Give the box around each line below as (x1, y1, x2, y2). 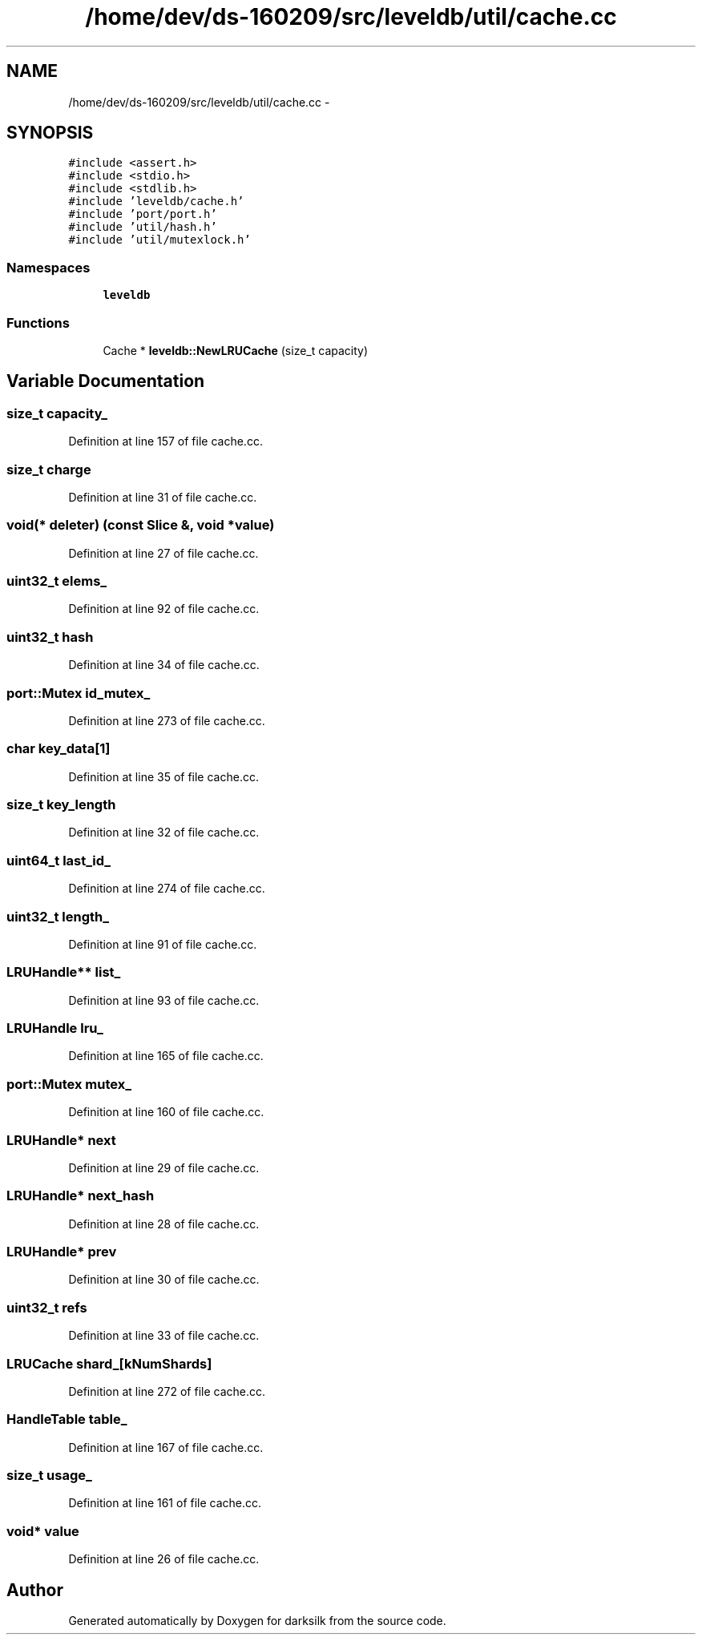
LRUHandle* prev (6, 1244, 117, 1260)
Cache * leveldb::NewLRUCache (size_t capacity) (103, 343, 369, 357)
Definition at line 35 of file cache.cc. (68, 769, 259, 784)
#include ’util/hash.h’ (68, 220, 217, 234)
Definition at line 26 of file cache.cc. (68, 1552, 260, 1566)
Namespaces (6, 259, 91, 276)
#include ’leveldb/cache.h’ (68, 195, 244, 208)
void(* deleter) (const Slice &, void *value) (6, 517, 275, 534)
